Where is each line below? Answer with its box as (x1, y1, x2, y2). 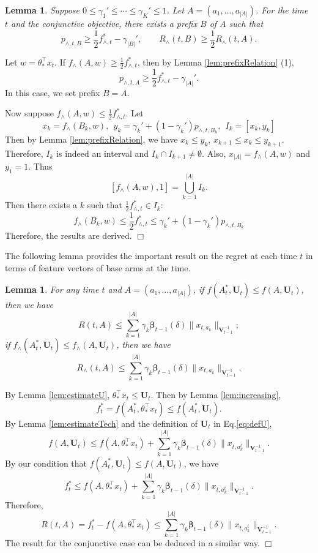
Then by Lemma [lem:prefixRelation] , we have (5, 132, 178, 145)
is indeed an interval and (56, 146, 149, 159)
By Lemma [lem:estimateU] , (5, 388, 110, 401)
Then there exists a (5, 198, 78, 211)
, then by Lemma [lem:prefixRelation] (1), (137, 55, 294, 68)
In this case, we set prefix (5, 86, 100, 99)
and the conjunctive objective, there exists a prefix (11, 17, 197, 29)
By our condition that (5, 456, 87, 469)
